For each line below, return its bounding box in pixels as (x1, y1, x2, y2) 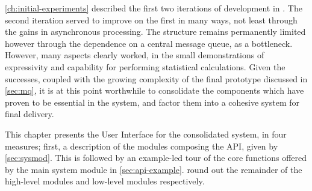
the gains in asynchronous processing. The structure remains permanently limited (5, 25, 306, 38)
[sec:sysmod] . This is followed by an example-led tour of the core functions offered (5, 151, 307, 164)
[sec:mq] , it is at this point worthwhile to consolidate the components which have (5, 84, 304, 97)
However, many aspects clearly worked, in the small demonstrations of (5, 49, 264, 61)
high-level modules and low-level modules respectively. (5, 175, 205, 187)
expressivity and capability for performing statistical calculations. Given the (5, 60, 285, 73)
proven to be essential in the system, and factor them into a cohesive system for (5, 95, 300, 108)
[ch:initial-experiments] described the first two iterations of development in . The (5, 2, 302, 14)
